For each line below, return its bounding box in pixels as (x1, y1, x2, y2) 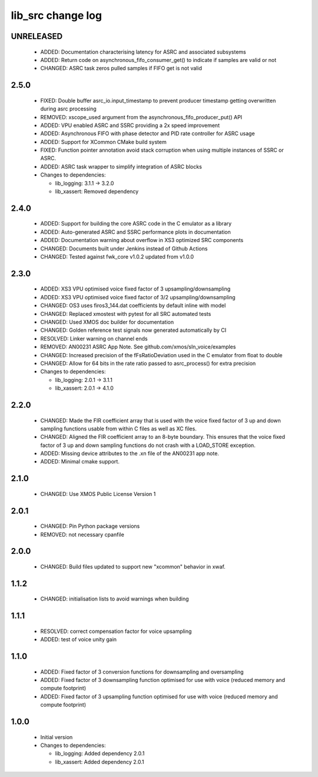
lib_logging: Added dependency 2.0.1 (55, 750, 145, 757)
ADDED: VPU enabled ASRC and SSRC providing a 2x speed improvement (40, 122, 220, 129)
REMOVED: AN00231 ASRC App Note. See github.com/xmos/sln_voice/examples (40, 343, 236, 351)
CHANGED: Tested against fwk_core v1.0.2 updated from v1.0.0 (40, 253, 194, 260)
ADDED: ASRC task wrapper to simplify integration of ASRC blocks (40, 163, 203, 170)
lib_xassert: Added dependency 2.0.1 (55, 758, 144, 765)
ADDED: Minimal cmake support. (40, 458, 120, 465)
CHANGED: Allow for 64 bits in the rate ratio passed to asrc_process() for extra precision (40, 360, 256, 367)
